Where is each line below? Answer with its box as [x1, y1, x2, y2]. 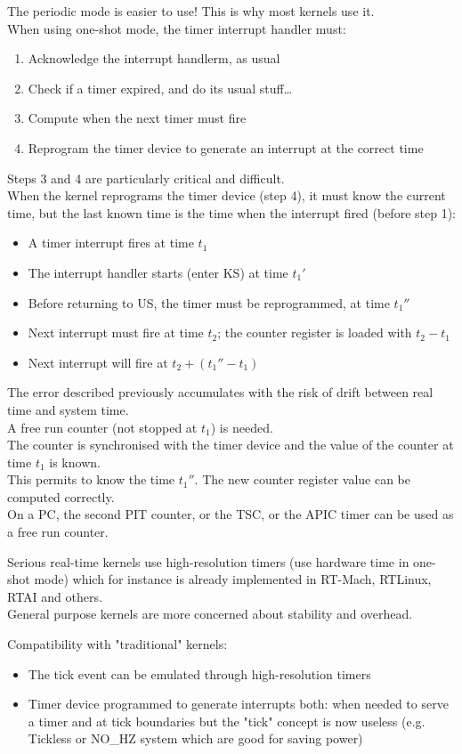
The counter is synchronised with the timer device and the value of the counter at [7, 435, 454, 454]
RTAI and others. [7, 587, 102, 605]
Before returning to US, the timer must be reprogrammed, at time [28, 293, 390, 312]
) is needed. [210, 418, 273, 436]
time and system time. [7, 400, 129, 418]
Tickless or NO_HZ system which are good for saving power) [28, 729, 363, 748]
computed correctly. [7, 487, 115, 506]
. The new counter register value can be [194, 470, 411, 489]
